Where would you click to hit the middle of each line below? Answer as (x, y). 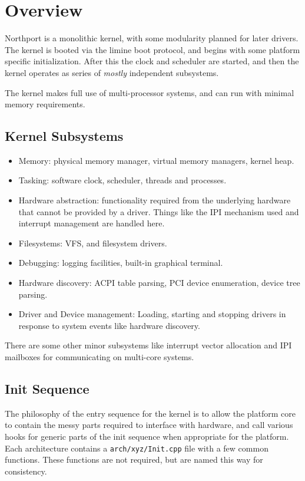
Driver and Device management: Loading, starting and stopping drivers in (152, 314)
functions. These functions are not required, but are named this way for (134, 459)
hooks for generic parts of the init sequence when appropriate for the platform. (147, 436)
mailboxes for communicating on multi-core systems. (100, 357)
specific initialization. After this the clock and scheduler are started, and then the (152, 61)
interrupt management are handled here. (92, 223)
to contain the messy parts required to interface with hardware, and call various (149, 425)
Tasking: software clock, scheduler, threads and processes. (122, 180)
